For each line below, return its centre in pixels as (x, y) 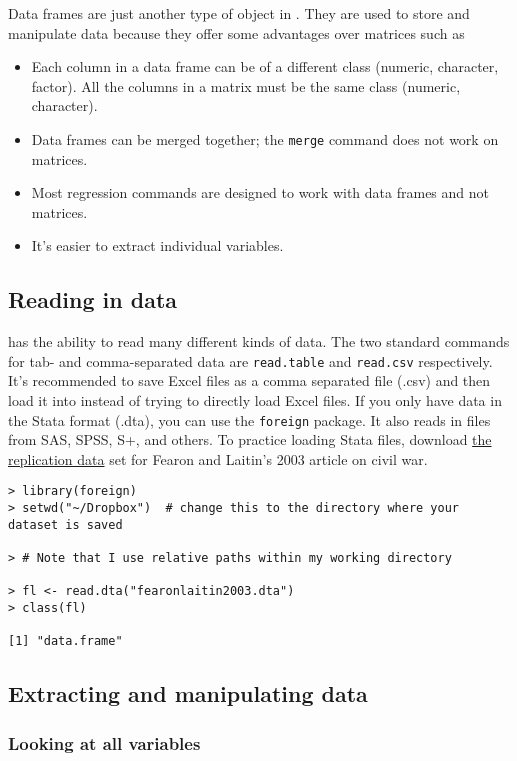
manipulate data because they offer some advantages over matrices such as (236, 32)
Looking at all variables (104, 742)
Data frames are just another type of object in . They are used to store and (239, 13)
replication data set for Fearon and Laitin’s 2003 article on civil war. (218, 458)
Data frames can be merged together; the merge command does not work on (265, 138)
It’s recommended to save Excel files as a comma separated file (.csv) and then (249, 380)
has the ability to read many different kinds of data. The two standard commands (259, 341)
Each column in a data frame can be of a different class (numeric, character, (265, 66)
